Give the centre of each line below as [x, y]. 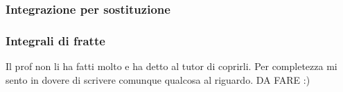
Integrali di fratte [55, 40]
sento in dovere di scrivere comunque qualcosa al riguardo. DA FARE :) [158, 79]
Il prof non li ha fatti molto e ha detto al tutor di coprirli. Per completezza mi [171, 66]
